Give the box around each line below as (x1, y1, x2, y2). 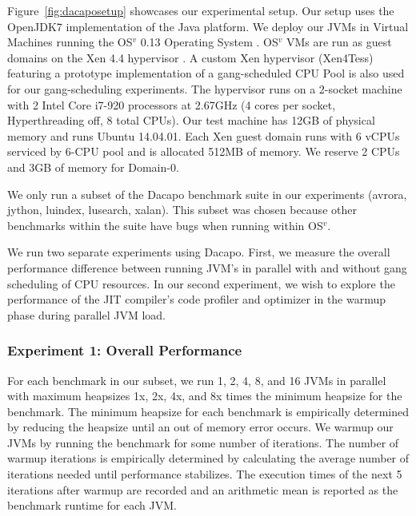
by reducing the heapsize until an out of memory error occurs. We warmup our (7, 419, 394, 435)
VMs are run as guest (286, 34, 392, 50)
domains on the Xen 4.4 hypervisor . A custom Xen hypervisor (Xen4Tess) (7, 49, 374, 65)
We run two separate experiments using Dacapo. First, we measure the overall (7, 244, 390, 260)
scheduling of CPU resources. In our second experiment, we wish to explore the (7, 275, 395, 292)
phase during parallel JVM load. (7, 306, 166, 323)
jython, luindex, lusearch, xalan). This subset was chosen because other (7, 201, 357, 218)
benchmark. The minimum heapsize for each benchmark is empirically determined (7, 403, 409, 419)
